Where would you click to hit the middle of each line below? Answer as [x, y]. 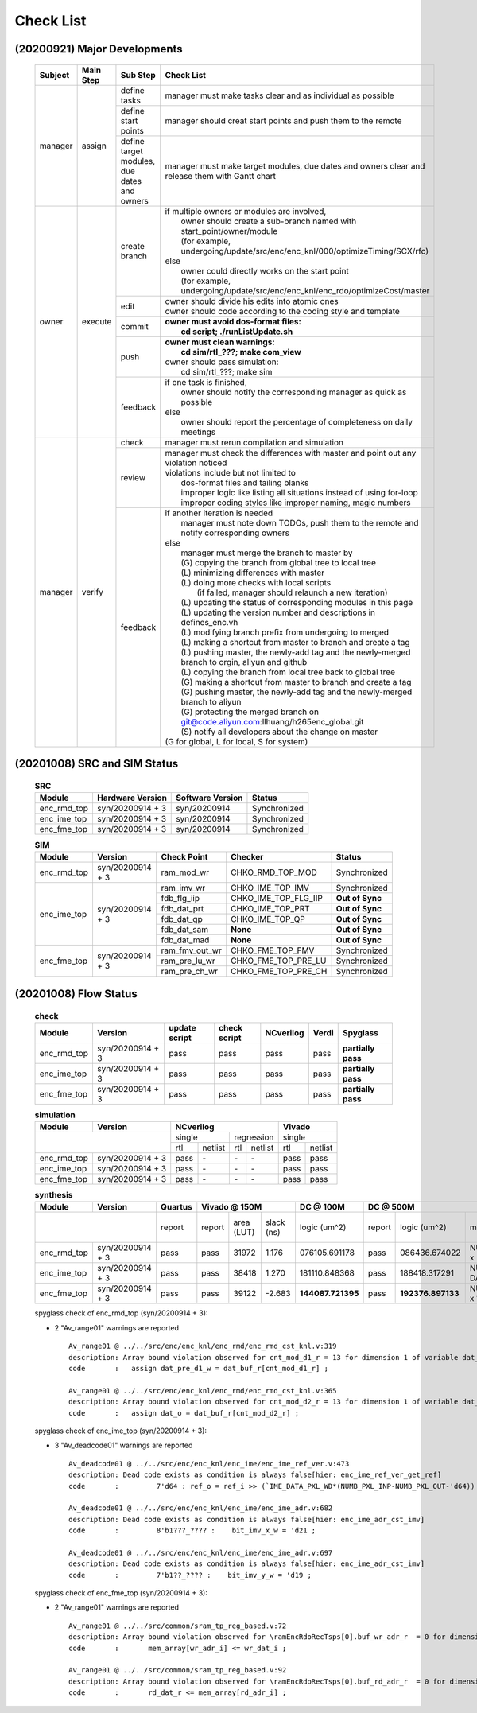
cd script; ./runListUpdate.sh [237, 332]
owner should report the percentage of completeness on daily [297, 421]
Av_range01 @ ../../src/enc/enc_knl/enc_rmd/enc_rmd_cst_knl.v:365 [203, 1391]
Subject [54, 75]
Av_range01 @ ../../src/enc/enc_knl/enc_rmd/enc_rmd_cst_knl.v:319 [203, 1346]
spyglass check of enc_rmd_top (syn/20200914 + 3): [121, 1313]
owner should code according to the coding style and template [283, 311]
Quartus [176, 1207]
